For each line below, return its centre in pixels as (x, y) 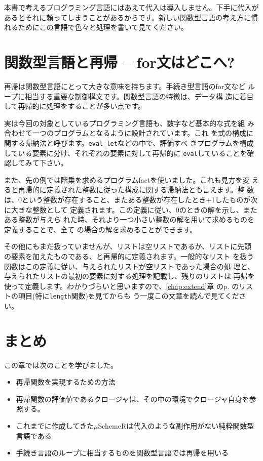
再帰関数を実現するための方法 (66, 382)
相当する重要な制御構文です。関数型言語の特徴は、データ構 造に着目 (139, 96)
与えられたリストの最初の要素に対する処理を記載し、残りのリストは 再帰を (129, 276)
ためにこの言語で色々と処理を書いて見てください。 (103, 27)
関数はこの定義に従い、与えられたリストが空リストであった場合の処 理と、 (129, 266)
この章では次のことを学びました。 (61, 365)
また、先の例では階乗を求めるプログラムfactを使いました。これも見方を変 (127, 179)
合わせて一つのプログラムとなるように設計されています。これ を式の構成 (125, 133)
